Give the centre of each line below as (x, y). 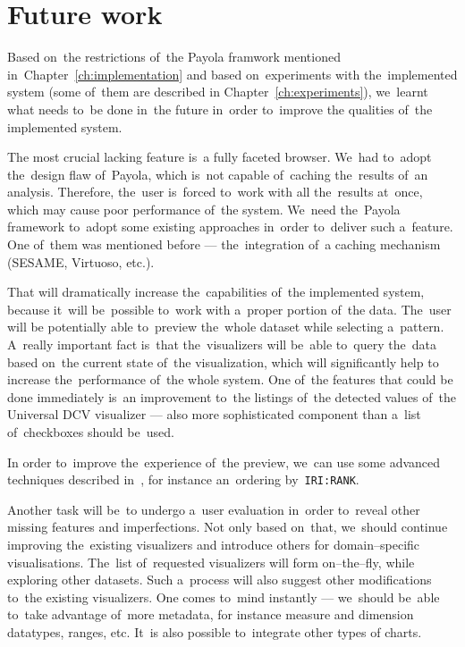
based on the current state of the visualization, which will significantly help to (223, 361)
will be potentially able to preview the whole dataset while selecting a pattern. (226, 327)
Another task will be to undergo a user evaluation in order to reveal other (214, 509)
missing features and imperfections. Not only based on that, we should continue (228, 527)
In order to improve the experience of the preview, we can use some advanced (224, 462)
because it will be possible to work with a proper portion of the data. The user (229, 309)
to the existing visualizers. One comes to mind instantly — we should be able (224, 597)
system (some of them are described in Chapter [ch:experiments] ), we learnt (218, 92)
